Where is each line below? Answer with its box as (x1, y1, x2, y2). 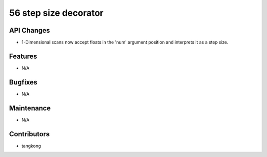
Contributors (9, 130, 50, 138)
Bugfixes (9, 78, 38, 86)
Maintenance (9, 104, 51, 112)
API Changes (9, 26, 50, 35)
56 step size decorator (9, 7, 104, 18)
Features (9, 52, 37, 60)
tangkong (21, 143, 41, 149)
